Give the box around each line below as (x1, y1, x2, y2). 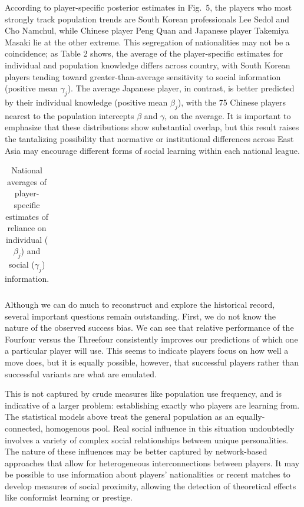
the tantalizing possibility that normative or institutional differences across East (5, 132, 294, 144)
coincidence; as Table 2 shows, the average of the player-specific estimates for (5, 47, 283, 60)
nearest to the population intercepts (5, 109, 134, 121)
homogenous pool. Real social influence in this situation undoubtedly (45, 422, 295, 434)
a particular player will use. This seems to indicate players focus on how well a (5, 344, 289, 357)
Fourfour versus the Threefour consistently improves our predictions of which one (5, 332, 298, 345)
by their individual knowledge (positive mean (5, 96, 168, 108)
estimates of (5, 210, 48, 222)
